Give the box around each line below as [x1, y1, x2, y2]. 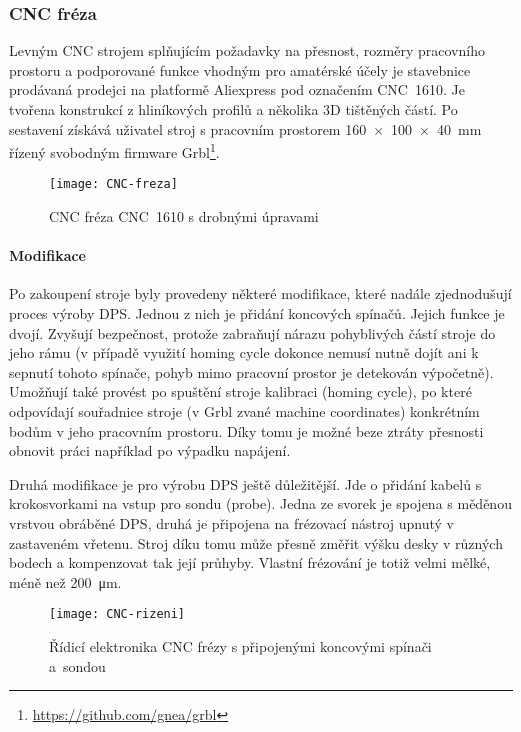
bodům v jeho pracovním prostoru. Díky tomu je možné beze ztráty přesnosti [9, 420, 484, 441]
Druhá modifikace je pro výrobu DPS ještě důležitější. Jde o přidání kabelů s [9, 473, 482, 494]
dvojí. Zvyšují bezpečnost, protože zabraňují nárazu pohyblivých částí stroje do [9, 322, 496, 343]
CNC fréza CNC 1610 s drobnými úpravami [49, 206, 319, 227]
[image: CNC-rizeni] [49, 607, 186, 622]
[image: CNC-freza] [49, 177, 178, 192]
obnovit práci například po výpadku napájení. [9, 440, 291, 461]
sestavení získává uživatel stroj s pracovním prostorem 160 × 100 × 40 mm [9, 118, 482, 139]
